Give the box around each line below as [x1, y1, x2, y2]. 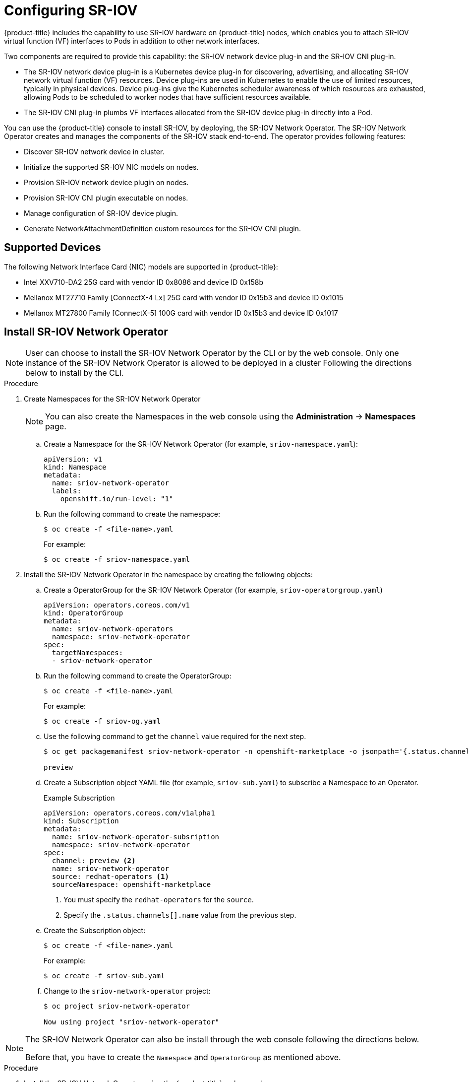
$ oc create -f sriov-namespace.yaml [44, 555, 190, 564]
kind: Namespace [44, 463, 107, 472]
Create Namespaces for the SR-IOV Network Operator [24, 395, 201, 404]
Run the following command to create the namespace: [44, 510, 220, 519]
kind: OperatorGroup [44, 609, 123, 617]
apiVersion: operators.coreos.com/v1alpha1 [44, 809, 215, 817]
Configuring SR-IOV [4, 2, 138, 19]
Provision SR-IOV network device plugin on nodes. [24, 178, 189, 187]
